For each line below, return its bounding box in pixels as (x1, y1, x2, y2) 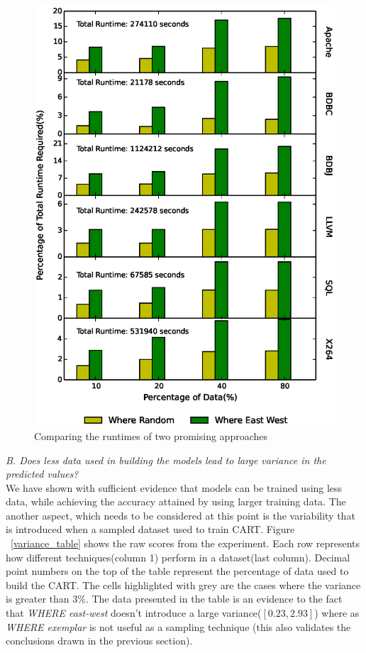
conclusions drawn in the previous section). (6, 633, 193, 648)
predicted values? (6, 466, 79, 481)
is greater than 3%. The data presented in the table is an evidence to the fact (6, 591, 343, 606)
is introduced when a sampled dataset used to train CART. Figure (6, 522, 295, 537)
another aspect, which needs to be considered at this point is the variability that (6, 507, 355, 522)
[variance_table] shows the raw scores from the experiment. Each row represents (11, 536, 360, 551)
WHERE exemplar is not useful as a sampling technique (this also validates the (6, 619, 351, 634)
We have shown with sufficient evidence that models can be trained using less (6, 480, 343, 495)
